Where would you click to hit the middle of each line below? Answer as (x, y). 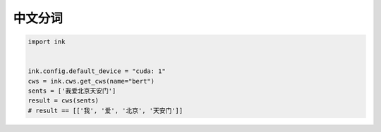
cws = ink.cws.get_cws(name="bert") (91, 81)
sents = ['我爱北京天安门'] (72, 91)
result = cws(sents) (63, 101)
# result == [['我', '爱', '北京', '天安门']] (105, 110)
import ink (47, 42)
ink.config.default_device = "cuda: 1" (97, 71)
